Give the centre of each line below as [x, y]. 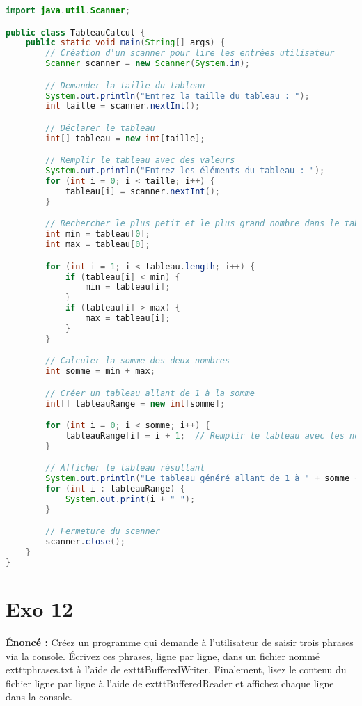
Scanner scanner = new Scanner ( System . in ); [148, 64]
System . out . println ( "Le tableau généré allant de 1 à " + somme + [203, 479]
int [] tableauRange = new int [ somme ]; [135, 403]
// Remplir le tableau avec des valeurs [140, 160]
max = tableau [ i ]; [128, 319]
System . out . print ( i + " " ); [130, 500]
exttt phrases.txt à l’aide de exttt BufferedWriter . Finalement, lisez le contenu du [176, 669]
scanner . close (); [85, 542]
